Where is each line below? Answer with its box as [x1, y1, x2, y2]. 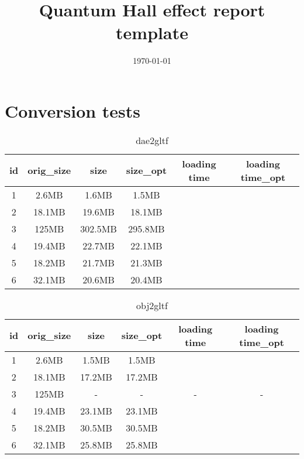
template [116, 20, 188, 44]
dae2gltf [136, 133, 168, 147]
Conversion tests [5, 98, 141, 122]
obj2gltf [136, 298, 168, 312]
